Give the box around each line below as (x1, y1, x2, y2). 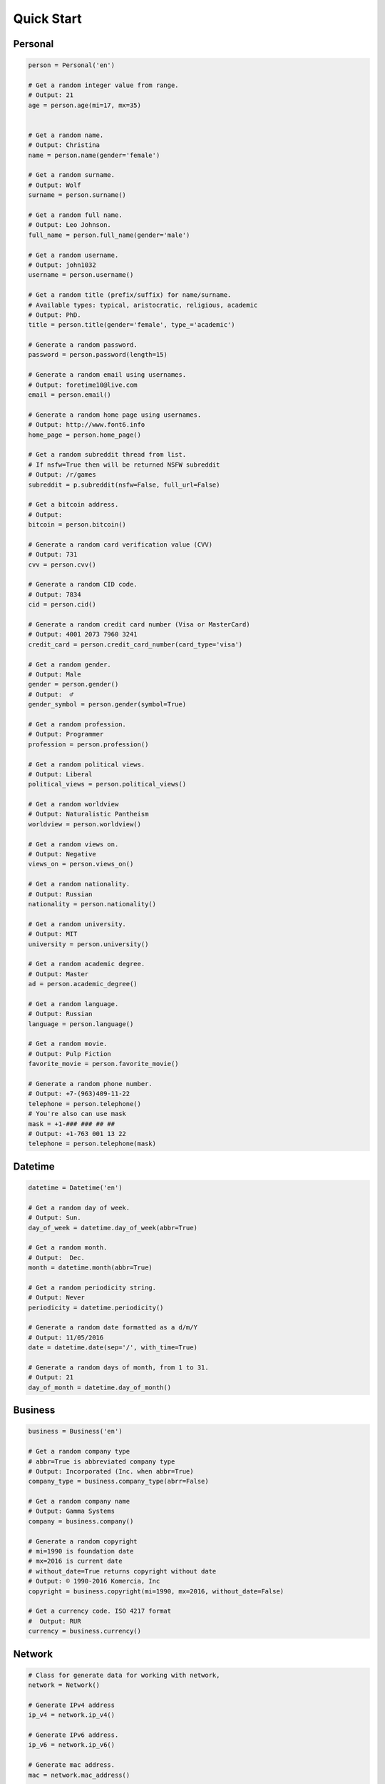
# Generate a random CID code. (28, 580, 138, 589)
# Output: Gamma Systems (28, 1507, 115, 1516)
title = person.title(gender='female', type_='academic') (28, 321, 235, 329)
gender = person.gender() (28, 680, 119, 689)
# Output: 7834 (28, 590, 81, 599)
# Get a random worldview (28, 800, 119, 809)
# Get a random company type (28, 1447, 130, 1456)
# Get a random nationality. (28, 880, 130, 888)
